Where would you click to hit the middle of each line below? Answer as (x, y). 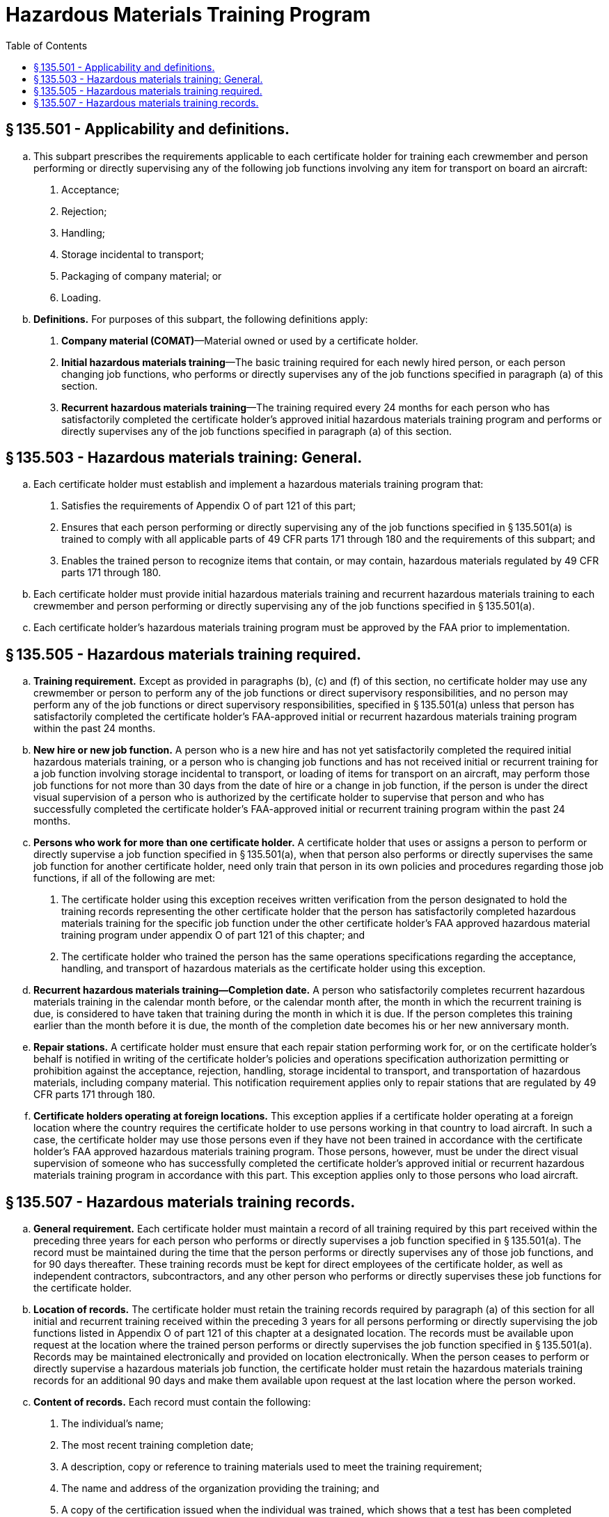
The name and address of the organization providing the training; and (220, 1488)
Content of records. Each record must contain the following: (172, 1402)
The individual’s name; (113, 1424)
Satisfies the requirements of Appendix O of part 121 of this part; (209, 506)
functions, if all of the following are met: (125, 878)
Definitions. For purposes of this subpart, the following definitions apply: (201, 319)
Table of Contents (47, 45)
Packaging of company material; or (142, 276)
